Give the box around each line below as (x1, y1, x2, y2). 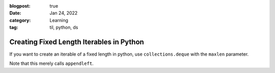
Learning (49, 17, 69, 23)
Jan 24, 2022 (49, 10, 78, 16)
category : (9, 17, 31, 23)
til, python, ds (49, 25, 78, 31)
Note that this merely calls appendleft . (9, 60, 94, 66)
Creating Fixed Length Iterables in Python (9, 37, 145, 46)
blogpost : (9, 3, 31, 9)
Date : (9, 10, 21, 16)
